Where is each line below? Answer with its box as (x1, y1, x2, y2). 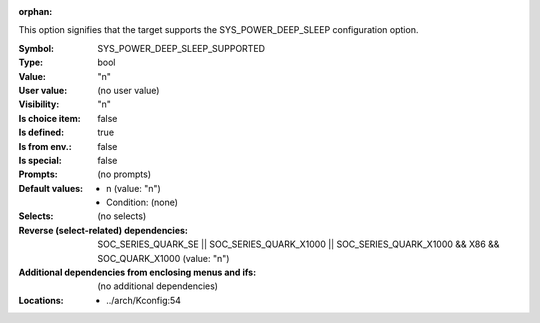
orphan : (18, 6, 53, 17)
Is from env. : (18, 140, 72, 152)
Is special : (18, 154, 62, 166)
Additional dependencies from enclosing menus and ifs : (18, 266, 257, 279)
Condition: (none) (106, 196, 179, 209)
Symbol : (18, 42, 55, 54)
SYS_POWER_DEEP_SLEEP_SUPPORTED (97, 42, 265, 54)
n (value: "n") (106, 182, 162, 194)
